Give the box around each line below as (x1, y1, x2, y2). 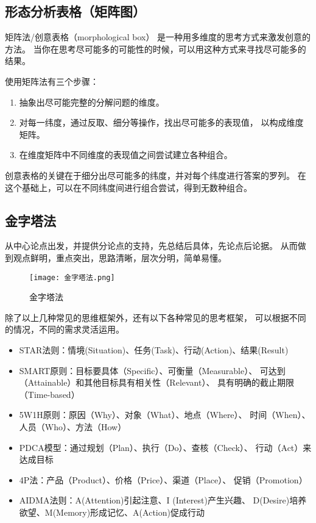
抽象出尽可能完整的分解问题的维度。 (19, 95, 164, 108)
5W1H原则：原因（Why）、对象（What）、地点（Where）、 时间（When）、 (19, 408, 311, 421)
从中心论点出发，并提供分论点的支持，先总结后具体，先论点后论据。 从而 (5, 239, 298, 252)
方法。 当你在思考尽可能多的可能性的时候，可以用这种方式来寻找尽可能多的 (5, 42, 306, 55)
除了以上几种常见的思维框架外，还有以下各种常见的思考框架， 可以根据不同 (5, 311, 306, 323)
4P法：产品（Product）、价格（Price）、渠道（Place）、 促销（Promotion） (19, 473, 307, 486)
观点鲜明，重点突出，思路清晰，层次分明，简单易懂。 (13, 251, 226, 264)
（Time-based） (19, 388, 80, 400)
